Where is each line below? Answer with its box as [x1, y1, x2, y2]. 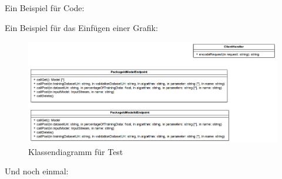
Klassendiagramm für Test [28, 145, 123, 157]
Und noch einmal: [5, 165, 69, 177]
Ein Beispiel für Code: [5, 2, 85, 13]
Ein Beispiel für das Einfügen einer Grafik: [5, 21, 158, 33]
